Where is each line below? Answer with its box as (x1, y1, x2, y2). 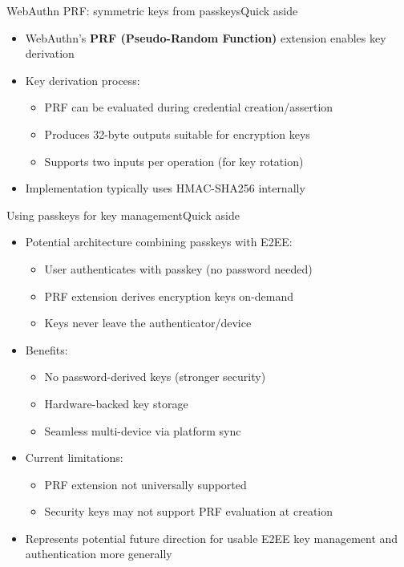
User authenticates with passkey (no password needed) (44, 260, 313, 277)
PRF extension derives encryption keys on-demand (44, 287, 294, 304)
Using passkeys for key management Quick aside (6, 206, 240, 223)
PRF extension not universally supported (44, 476, 247, 492)
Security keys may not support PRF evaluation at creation (44, 503, 333, 520)
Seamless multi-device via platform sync (44, 422, 241, 439)
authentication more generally (25, 545, 172, 562)
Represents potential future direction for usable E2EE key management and (25, 529, 398, 546)
